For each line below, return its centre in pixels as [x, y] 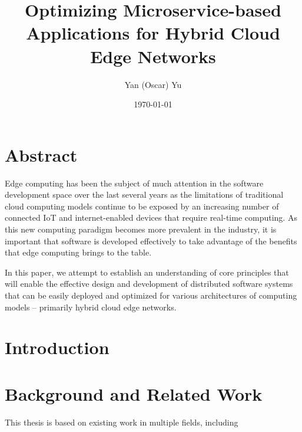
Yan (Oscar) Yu [153, 84]
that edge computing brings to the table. [78, 252]
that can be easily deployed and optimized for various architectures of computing [151, 295]
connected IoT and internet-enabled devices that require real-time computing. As [151, 217]
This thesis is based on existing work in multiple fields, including [122, 422]
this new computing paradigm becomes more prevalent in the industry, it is [141, 229]
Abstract [41, 154]
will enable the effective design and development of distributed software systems [149, 284]
